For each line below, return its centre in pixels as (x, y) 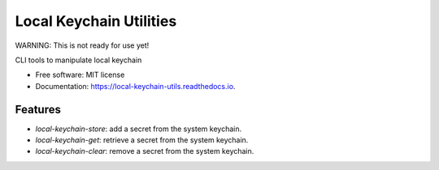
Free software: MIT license (80, 75)
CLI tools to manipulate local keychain (78, 60)
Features (38, 109)
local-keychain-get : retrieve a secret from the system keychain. (142, 140)
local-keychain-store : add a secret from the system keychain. (139, 129)
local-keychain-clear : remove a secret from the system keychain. (145, 151)
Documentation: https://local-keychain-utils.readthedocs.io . (135, 86)
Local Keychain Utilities (96, 21)
